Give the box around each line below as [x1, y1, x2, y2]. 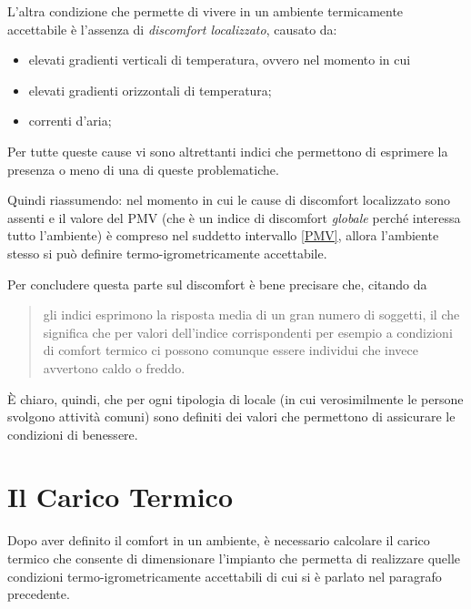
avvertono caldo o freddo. [43, 358, 185, 377]
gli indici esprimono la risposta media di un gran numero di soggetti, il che [43, 305, 460, 324]
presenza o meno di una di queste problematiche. [7, 159, 279, 178]
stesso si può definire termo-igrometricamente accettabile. [7, 243, 327, 262]
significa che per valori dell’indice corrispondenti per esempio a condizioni [43, 322, 453, 341]
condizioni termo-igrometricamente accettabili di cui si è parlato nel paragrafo [7, 566, 442, 585]
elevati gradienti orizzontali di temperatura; [28, 80, 272, 99]
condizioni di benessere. [7, 424, 138, 443]
